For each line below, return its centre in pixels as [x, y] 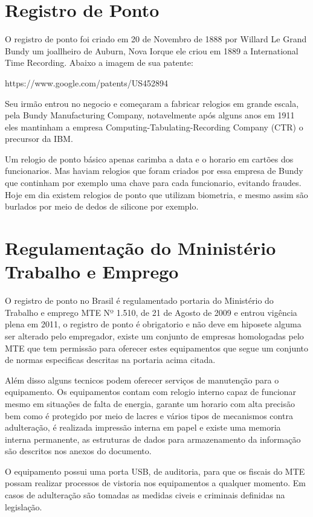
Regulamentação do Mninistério [140, 248]
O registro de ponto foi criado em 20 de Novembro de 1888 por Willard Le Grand [156, 39]
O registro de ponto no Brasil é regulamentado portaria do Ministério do [139, 300]
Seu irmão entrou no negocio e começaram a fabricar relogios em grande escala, [152, 103]
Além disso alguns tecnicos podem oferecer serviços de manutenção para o [142, 380]
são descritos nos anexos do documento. [78, 451]
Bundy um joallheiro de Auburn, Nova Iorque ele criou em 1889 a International [152, 50]
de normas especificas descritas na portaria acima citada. [110, 360]
